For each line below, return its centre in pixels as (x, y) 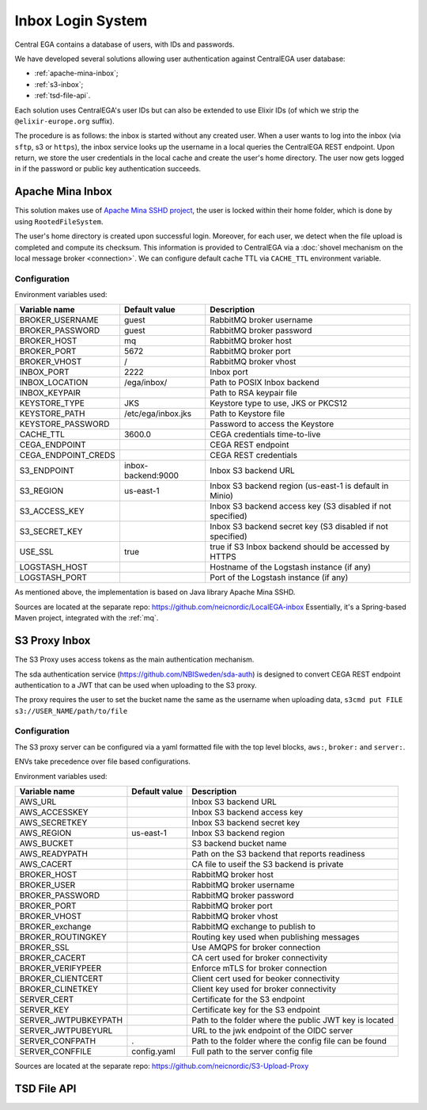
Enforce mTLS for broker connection (259, 968)
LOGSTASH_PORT (53, 578)
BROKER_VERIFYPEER (60, 968)
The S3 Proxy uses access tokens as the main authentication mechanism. (134, 660)
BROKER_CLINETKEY (59, 989)
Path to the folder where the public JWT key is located (293, 1020)
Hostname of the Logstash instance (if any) (290, 567)
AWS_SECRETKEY (53, 822)
